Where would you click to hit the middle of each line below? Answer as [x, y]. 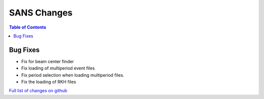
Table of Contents [28, 27]
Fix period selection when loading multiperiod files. [73, 75]
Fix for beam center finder [48, 61]
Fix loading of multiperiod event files [58, 68]
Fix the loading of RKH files [49, 82]
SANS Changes [41, 13]
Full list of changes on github [38, 91]
